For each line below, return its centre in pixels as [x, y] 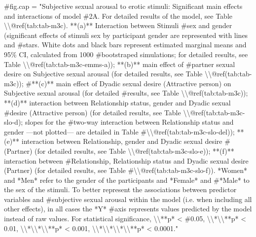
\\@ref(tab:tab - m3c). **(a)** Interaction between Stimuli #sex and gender [118, 25]
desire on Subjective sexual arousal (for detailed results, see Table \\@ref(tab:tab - [128, 74]
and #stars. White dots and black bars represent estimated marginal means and [125, 45]
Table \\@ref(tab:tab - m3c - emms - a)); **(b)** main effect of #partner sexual [120, 64]
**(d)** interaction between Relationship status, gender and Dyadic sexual [117, 102]
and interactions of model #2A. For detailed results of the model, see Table [118, 16]
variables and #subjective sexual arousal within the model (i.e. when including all [128, 199]
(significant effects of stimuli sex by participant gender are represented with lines [126, 35]
